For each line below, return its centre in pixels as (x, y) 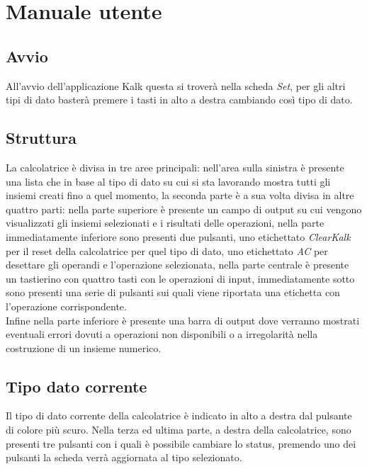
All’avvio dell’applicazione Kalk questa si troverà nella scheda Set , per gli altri (176, 85)
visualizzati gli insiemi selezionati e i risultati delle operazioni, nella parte (165, 223)
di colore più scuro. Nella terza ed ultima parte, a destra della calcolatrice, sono (179, 430)
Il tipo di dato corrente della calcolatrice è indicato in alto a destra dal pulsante (179, 416)
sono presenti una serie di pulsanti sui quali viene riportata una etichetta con (173, 292)
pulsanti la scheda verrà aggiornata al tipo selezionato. (124, 457)
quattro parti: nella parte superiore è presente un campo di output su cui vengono (184, 209)
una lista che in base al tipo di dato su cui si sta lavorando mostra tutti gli (168, 181)
